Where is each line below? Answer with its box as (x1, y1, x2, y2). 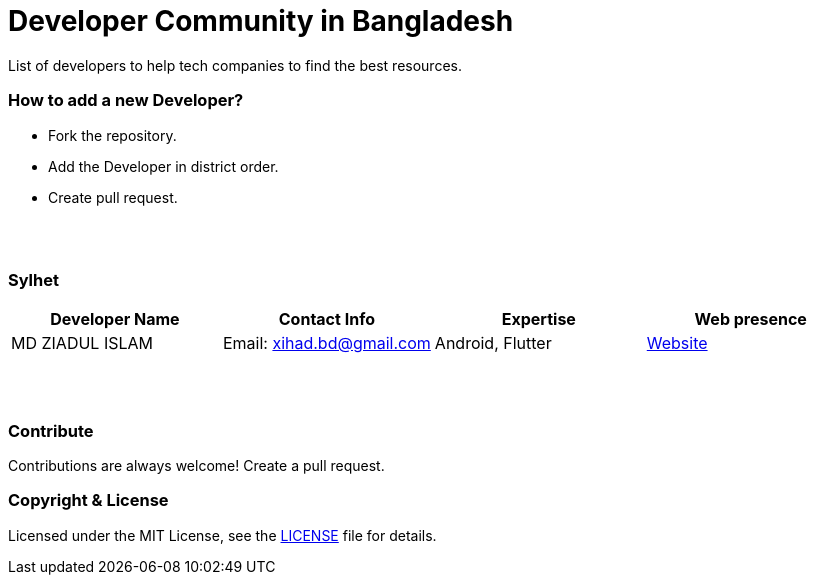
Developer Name (50, 309, 180, 330)
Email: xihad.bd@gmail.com (222, 333, 431, 354)
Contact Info (278, 309, 375, 330)
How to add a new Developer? (8, 90, 244, 111)
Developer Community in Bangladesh (8, 4, 514, 38)
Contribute (8, 420, 94, 441)
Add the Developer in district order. (48, 157, 279, 175)
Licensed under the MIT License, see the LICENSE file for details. (8, 526, 437, 544)
